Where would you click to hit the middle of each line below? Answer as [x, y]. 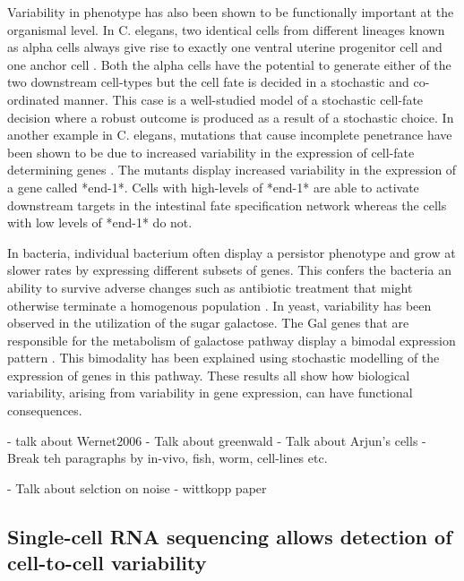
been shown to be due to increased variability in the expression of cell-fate [211, 152]
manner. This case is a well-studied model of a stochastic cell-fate [244, 99]
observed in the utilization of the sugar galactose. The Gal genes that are [208, 323]
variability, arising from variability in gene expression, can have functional [210, 393]
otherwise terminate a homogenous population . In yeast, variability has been [219, 305]
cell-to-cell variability [107, 563]
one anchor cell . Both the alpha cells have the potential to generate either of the [229, 64]
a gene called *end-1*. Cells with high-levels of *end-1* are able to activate [213, 187]
